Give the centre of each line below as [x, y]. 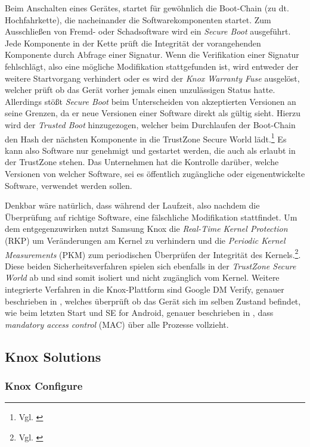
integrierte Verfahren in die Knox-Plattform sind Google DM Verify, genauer [145, 289]
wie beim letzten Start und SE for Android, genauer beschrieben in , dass [139, 313]
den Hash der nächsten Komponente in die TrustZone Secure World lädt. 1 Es [146, 138]
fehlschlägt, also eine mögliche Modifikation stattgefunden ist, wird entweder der [152, 66]
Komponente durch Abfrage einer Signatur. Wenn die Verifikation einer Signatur [152, 55]
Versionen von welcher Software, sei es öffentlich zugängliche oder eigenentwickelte [155, 173]
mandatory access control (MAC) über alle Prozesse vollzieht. [117, 324]
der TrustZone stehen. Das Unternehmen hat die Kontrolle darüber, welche [142, 162]
